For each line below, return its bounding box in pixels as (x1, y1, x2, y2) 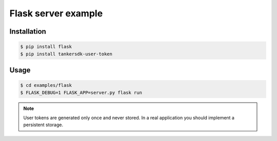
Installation (9, 27, 46, 36)
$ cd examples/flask (20, 82, 72, 88)
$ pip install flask (20, 44, 72, 50)
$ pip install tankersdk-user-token (20, 51, 113, 57)
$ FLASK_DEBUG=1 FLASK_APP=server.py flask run (20, 89, 142, 96)
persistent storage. (23, 122, 64, 128)
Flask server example (9, 8, 103, 19)
